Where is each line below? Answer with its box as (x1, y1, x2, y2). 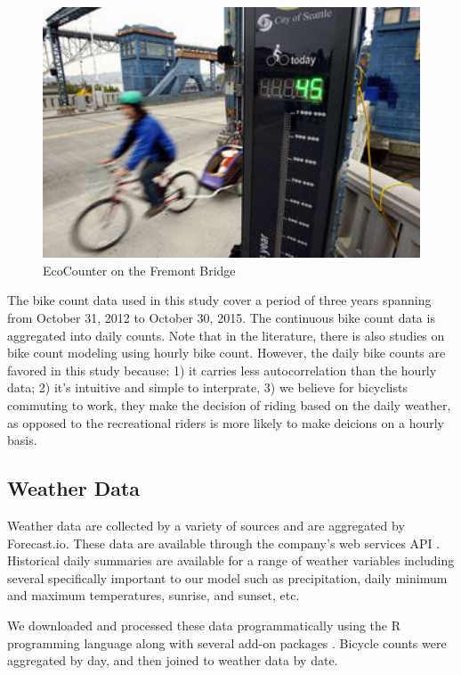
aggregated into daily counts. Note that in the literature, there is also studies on (7, 325, 445, 344)
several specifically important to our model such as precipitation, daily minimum (7, 568, 448, 587)
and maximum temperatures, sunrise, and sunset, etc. (7, 586, 300, 605)
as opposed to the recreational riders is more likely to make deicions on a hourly (7, 413, 444, 432)
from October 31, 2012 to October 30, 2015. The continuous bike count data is (7, 309, 435, 327)
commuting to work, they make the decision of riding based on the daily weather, (7, 396, 451, 414)
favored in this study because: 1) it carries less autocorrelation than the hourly (7, 360, 437, 379)
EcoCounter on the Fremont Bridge (43, 260, 236, 279)
